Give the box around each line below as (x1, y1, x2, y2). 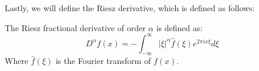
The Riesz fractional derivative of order (5, 21, 146, 33)
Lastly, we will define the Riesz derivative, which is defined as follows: (5, 2, 255, 13)
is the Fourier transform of (55, 55, 151, 67)
